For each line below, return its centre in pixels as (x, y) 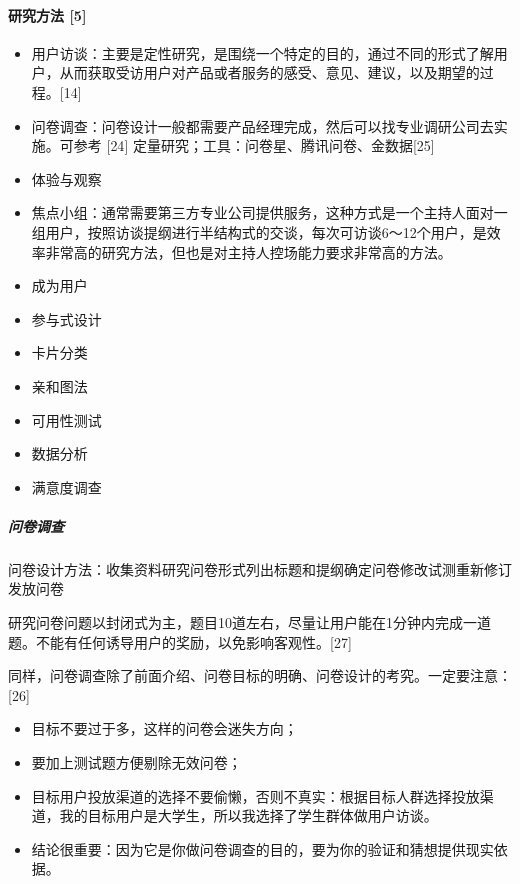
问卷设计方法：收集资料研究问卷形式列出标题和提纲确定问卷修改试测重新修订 (260, 568)
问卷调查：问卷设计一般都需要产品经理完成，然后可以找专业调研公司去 (262, 125)
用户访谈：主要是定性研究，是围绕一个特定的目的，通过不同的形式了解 (262, 52)
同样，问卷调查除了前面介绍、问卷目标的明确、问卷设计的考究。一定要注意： (260, 675)
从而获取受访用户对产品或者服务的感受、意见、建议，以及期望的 (269, 72)
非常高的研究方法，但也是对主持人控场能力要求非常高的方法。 (248, 251)
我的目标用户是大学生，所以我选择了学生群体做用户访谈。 (248, 815)
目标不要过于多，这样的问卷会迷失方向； (164, 728)
